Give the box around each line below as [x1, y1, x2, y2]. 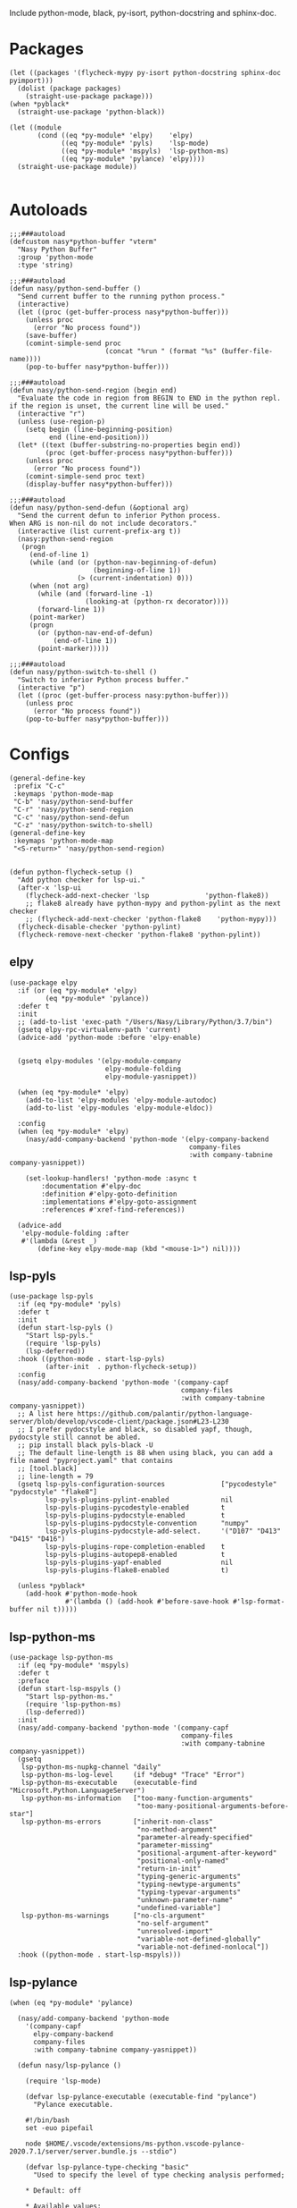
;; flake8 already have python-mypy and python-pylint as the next [25, 899, 281, 908]
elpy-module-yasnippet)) [104, 1072, 198, 1081]
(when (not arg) [29, 581, 90, 590]
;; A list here [17, 1409, 74, 1418]
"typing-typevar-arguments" [136, 1888, 242, 1897]
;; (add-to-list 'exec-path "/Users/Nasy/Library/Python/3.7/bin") [17, 1017, 274, 1027]
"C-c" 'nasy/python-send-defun [12, 813, 129, 822]
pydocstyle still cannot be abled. [9, 1433, 142, 1442]
